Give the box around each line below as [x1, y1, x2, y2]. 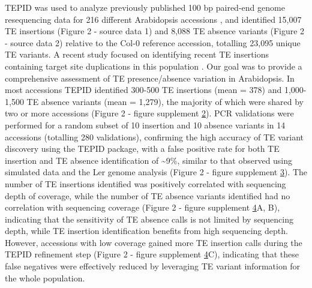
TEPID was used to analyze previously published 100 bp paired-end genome [5, 1, 285, 13]
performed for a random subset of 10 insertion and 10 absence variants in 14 [5, 118, 286, 131]
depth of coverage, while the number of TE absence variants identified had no [5, 189, 290, 202]
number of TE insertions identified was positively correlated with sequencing [5, 177, 286, 190]
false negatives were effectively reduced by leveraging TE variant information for [5, 260, 301, 272]
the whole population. [5, 271, 85, 284]
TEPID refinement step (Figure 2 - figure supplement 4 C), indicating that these [5, 248, 299, 260]
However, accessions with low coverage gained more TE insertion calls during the [5, 236, 302, 248]
